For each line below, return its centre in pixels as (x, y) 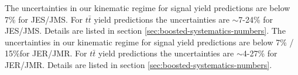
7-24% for (256, 19)
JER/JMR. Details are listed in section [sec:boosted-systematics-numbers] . (138, 64)
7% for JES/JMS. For (44, 19)
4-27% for (260, 53)
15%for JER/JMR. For (46, 53)
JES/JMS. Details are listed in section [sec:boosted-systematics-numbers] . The (145, 31)
